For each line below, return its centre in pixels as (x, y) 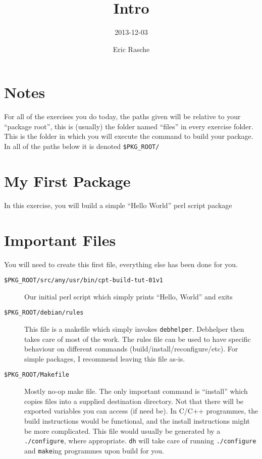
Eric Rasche (131, 49)
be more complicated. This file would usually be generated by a (122, 430)
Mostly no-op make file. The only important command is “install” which (136, 391)
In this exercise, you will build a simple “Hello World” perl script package (118, 205)
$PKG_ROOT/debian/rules (44, 313)
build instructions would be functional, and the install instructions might (137, 420)
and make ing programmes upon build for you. (94, 450)
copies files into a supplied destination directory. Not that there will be (134, 401)
